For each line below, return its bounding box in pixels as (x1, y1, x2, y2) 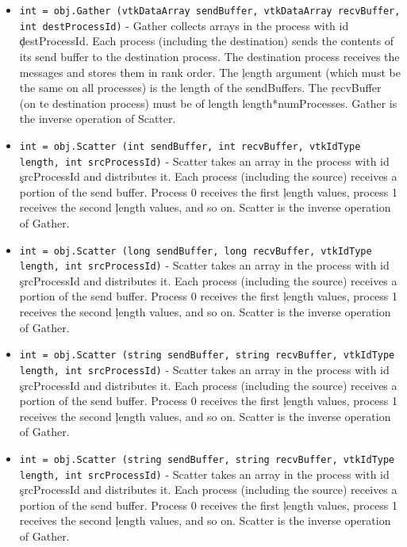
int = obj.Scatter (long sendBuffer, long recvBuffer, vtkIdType (19, 245, 372, 257)
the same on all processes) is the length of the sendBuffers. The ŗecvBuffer (19, 79, 382, 96)
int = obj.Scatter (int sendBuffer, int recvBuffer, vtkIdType (19, 140, 361, 152)
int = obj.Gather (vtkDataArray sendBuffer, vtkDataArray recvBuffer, (19, 6, 401, 17)
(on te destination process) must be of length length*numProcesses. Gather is (19, 94, 397, 111)
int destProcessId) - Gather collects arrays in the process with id (19, 17, 349, 33)
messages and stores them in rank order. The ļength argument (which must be (19, 63, 401, 80)
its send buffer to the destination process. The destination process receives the (19, 48, 400, 64)
